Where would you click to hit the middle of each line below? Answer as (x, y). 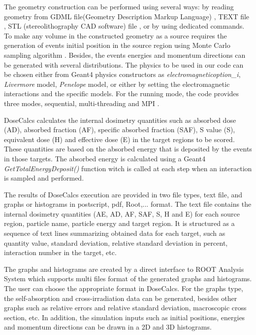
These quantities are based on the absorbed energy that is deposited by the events (128, 149)
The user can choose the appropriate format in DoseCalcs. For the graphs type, (124, 288)
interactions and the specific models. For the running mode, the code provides (122, 93)
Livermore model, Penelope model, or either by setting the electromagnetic (117, 84)
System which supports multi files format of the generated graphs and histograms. (128, 279)
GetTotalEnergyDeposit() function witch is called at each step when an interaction (128, 168)
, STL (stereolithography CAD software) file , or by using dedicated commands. (124, 26)
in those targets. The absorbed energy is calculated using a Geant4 (105, 158)
